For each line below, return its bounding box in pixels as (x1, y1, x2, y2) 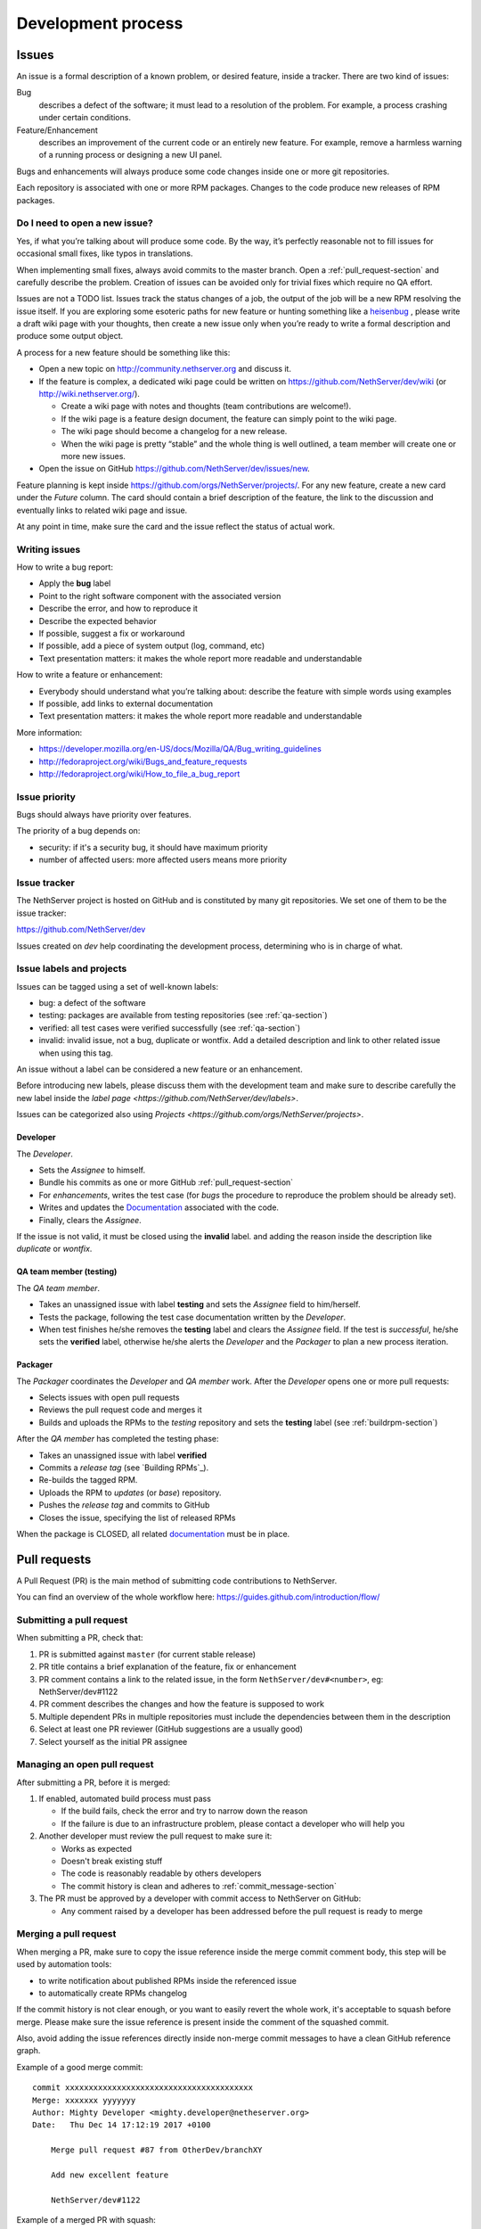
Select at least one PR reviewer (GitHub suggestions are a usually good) (38, 1723, 303, 1734)
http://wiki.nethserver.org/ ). (38, 389, 140, 399)
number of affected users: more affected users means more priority (38, 854, 288, 865)
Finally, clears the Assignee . (38, 1214, 142, 1225)
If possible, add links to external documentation (38, 698, 214, 709)
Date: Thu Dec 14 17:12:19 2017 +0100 (32, 2120, 211, 2130)
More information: (16, 727, 83, 737)
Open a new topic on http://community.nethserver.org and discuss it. (38, 364, 291, 374)
